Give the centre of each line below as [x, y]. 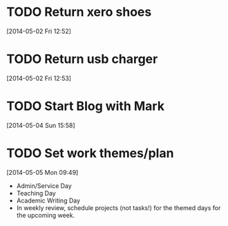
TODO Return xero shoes [79, 12]
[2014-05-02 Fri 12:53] [39, 78]
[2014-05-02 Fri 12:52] [39, 31]
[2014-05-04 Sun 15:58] [41, 125]
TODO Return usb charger [82, 59]
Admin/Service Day [44, 186]
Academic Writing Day [48, 200]
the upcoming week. [46, 215]
